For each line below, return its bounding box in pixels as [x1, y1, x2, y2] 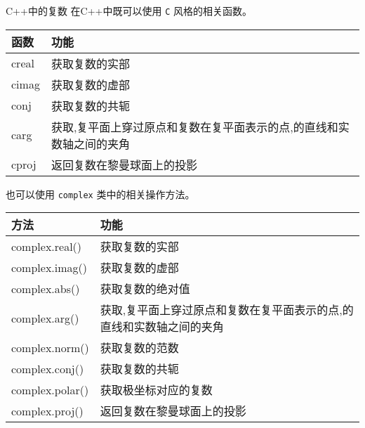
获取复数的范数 [100, 339, 179, 356]
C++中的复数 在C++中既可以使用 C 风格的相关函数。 [6, 4, 252, 18]
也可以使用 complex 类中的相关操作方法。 [6, 186, 195, 201]
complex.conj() [11, 360, 84, 377]
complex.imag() [11, 259, 88, 275]
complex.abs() [11, 280, 80, 297]
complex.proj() [11, 402, 84, 419]
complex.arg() [11, 309, 79, 326]
